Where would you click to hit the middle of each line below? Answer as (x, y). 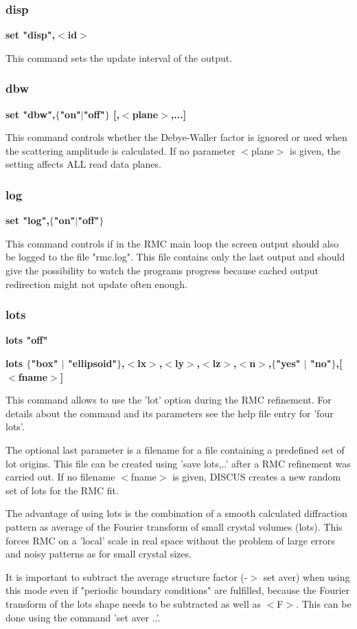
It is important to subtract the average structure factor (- (127, 576)
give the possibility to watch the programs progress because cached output (162, 270)
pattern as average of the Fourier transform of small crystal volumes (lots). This (174, 526)
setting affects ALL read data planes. (83, 164)
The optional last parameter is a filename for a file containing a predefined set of (175, 449)
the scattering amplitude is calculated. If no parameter (120, 150)
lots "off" (27, 340)
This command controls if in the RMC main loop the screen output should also (172, 243)
